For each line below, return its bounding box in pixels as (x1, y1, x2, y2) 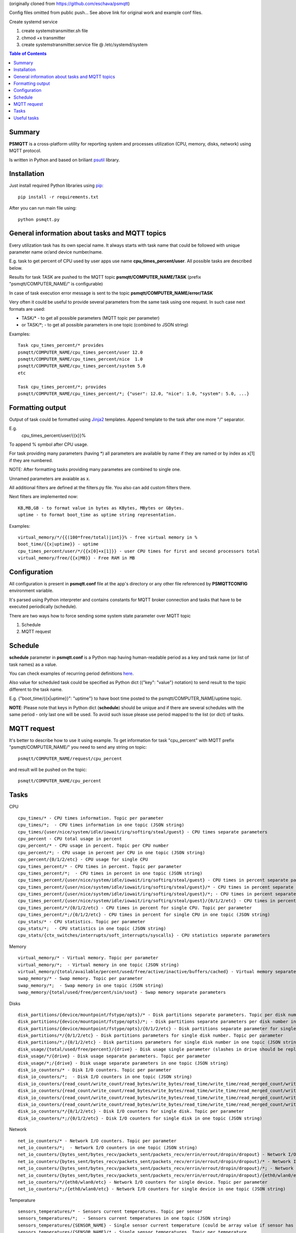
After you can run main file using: (9, 205, 77, 211)
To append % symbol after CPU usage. (9, 441, 88, 447)
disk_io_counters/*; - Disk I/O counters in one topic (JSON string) (18, 1074, 192, 1080)
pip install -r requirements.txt (18, 194, 99, 200)
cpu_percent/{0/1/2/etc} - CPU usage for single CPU (18, 857, 148, 863)
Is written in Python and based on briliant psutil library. (9, 157, 120, 163)
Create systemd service (9, 19, 58, 25)
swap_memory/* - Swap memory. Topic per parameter (18, 976, 143, 981)
